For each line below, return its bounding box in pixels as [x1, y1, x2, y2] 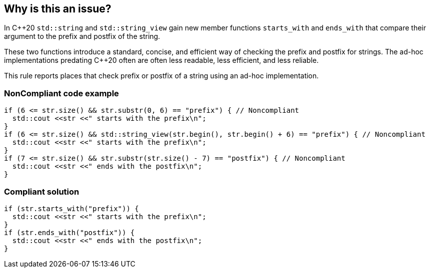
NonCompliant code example [4, 88, 119, 98]
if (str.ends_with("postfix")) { [4, 228, 135, 237]
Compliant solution [4, 186, 79, 197]
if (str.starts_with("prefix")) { [4, 204, 139, 213]
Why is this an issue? [4, 2, 111, 15]
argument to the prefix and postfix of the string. [4, 32, 160, 41]
